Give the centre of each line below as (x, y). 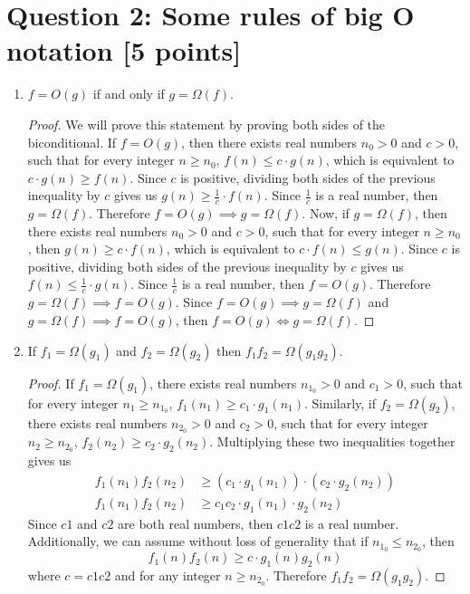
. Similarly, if (341, 402)
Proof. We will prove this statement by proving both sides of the (206, 124)
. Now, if (326, 213)
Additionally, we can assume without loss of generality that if (198, 541)
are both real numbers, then (196, 523)
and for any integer (168, 575)
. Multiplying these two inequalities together (332, 441)
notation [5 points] (124, 50)
